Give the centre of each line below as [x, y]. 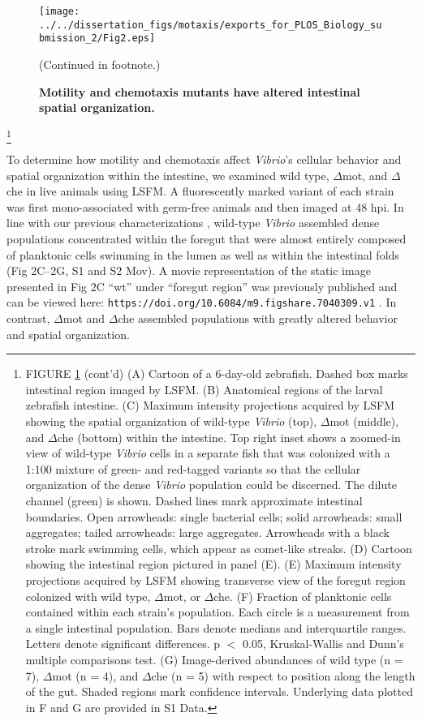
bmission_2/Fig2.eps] [97, 39]
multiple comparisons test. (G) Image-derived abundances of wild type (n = [214, 659]
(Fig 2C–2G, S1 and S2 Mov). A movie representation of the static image [189, 270]
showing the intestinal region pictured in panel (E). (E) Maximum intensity [213, 564]
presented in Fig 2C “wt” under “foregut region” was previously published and [202, 286]
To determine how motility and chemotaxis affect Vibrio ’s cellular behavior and [204, 159]
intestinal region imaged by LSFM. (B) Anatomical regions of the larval [204, 389]
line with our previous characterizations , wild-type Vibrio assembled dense [193, 223]
